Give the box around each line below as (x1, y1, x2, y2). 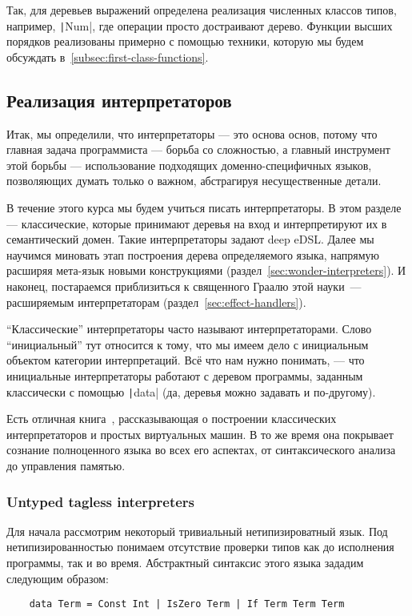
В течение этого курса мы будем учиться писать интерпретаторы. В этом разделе (6, 199, 402, 216)
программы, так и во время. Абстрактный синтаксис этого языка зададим (6, 554, 364, 570)
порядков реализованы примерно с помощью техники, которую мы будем (6, 33, 364, 50)
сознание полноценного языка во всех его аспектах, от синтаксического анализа (6, 441, 396, 458)
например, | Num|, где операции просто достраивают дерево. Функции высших (6, 17, 393, 34)
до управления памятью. (6, 457, 126, 473)
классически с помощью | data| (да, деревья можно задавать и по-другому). (6, 383, 376, 400)
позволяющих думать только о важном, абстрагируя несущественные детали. (6, 172, 382, 189)
